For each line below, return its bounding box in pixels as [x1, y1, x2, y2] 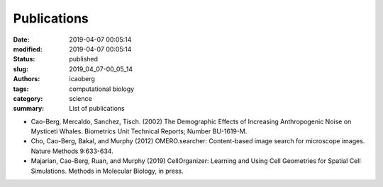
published [69, 55, 99, 64]
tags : [13, 85, 29, 93]
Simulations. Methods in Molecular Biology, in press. [30, 167, 184, 175]
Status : [13, 55, 35, 64]
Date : [13, 35, 30, 44]
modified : [13, 44, 43, 53]
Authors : [13, 75, 40, 83]
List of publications [69, 104, 125, 113]
